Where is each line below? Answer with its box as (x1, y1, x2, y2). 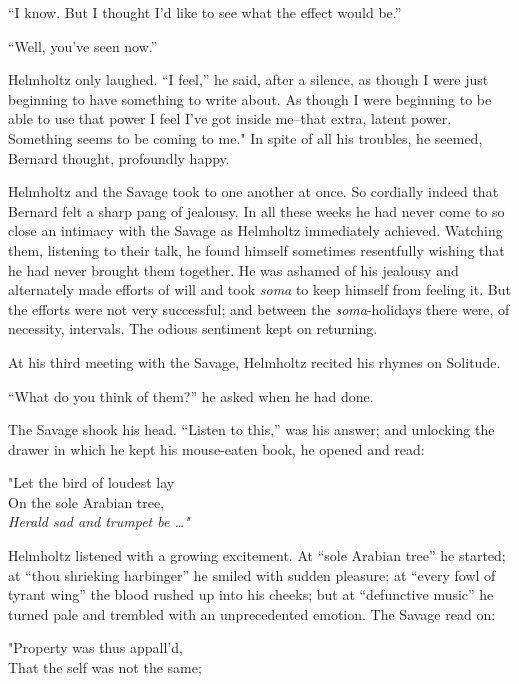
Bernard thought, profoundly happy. (8, 147, 230, 168)
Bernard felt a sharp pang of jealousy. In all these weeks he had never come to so (8, 200, 505, 221)
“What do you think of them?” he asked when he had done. (8, 385, 374, 406)
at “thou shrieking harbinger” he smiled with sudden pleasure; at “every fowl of (8, 564, 496, 585)
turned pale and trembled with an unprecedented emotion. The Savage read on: (8, 603, 496, 624)
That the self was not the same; (8, 657, 202, 678)
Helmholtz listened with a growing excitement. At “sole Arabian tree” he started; (8, 545, 506, 566)
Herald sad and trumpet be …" (8, 511, 190, 532)
